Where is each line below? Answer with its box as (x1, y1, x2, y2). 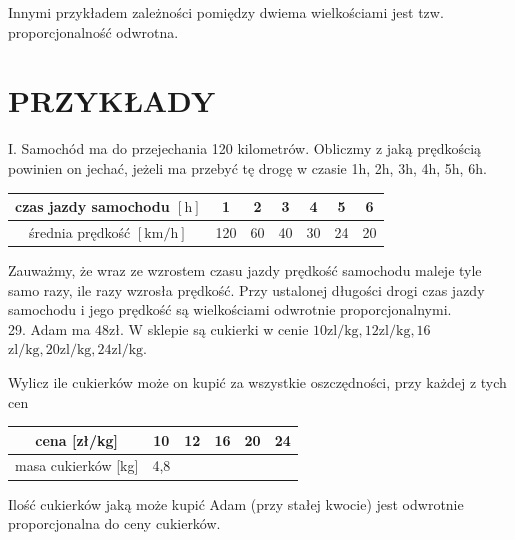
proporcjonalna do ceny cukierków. (8, 513, 221, 534)
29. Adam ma (8, 318, 91, 339)
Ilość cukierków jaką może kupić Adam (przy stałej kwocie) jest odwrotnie (8, 493, 464, 514)
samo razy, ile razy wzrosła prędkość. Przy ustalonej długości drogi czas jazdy (8, 279, 485, 300)
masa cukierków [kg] (15, 455, 139, 476)
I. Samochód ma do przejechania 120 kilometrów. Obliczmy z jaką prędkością (8, 138, 482, 159)
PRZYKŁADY (8, 80, 216, 121)
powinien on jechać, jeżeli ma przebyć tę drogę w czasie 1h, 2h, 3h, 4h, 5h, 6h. (8, 157, 487, 178)
